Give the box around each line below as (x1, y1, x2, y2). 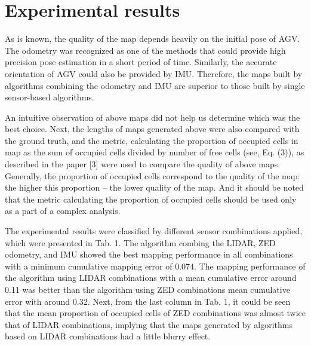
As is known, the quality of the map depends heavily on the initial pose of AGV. (5, 32, 300, 45)
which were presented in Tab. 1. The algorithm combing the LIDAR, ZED (5, 236, 276, 249)
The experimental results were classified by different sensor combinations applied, (5, 225, 303, 237)
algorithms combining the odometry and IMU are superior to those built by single (5, 79, 305, 91)
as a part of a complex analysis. (5, 204, 121, 217)
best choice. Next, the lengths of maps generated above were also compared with (5, 123, 300, 135)
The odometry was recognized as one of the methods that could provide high (5, 44, 286, 56)
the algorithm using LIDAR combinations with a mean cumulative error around (5, 271, 297, 284)
